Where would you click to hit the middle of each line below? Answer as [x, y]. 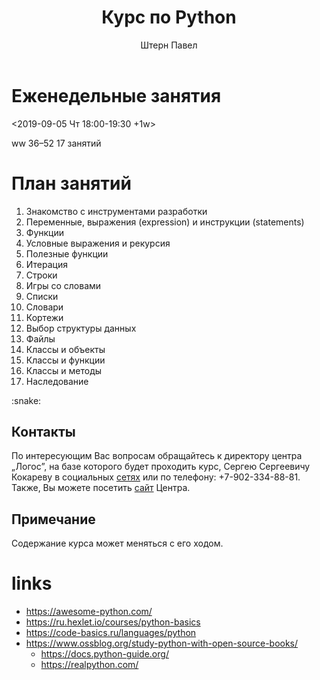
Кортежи [44, 317]
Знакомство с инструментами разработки [116, 211]
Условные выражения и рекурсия [98, 243]
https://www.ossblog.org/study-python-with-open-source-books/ [162, 643]
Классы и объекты [65, 349]
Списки [42, 296]
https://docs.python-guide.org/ [104, 654]
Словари [44, 307]
